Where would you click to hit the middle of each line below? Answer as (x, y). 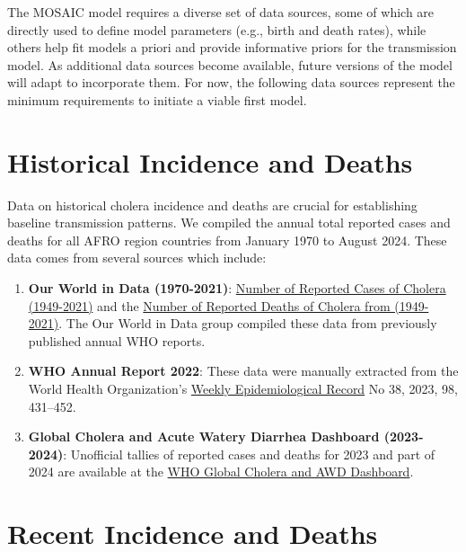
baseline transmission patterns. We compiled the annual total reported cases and (229, 223)
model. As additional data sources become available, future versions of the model (230, 64)
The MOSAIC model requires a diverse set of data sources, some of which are (221, 12)
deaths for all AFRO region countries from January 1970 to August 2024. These (227, 240)
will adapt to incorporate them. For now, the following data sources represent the (231, 82)
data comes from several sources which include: (137, 258)
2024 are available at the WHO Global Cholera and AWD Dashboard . (221, 472)
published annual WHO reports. (117, 340)
